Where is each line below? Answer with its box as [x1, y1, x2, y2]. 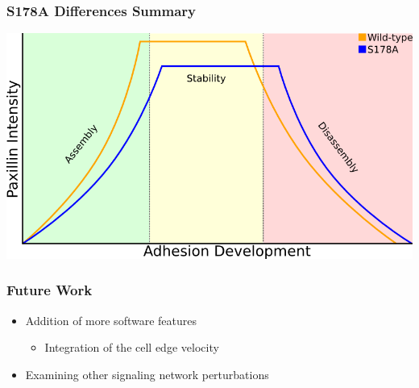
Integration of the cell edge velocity [44, 339, 219, 356]
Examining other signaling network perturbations [25, 365, 269, 382]
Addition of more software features [25, 311, 197, 328]
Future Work [6, 280, 93, 300]
